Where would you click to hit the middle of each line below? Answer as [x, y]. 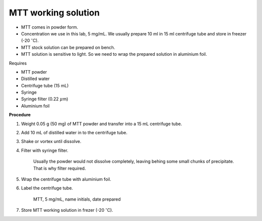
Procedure [20, 115]
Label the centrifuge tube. [47, 188]
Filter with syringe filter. [45, 150]
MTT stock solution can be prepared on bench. [68, 47]
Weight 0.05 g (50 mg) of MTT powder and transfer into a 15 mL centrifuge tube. [101, 124]
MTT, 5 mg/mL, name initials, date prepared [77, 199]
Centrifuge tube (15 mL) [45, 85]
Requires [18, 63]
